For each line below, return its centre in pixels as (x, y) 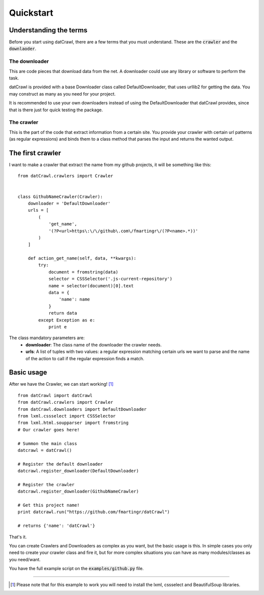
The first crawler (35, 153)
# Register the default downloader (60, 464)
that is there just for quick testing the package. (56, 110)
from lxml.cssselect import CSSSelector (67, 416)
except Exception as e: (67, 320)
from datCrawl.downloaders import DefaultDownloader (82, 409)
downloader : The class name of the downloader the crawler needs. (94, 345)
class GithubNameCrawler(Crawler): (60, 197)
